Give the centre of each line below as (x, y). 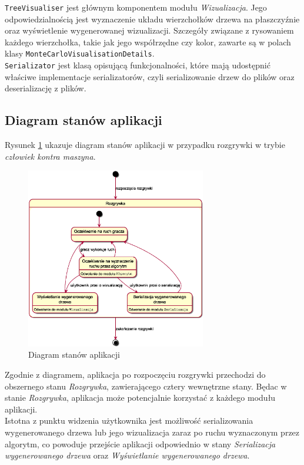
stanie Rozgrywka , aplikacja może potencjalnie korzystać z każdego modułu (140, 398)
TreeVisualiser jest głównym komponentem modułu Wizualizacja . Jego (136, 7)
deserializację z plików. (46, 88)
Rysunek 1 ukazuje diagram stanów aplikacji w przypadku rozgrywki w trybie (145, 145)
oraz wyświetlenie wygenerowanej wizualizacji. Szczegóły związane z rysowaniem (149, 30)
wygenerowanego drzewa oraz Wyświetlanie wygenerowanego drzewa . (127, 455)
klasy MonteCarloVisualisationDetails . (80, 53)
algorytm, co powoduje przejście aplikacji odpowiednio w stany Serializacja (140, 443)
